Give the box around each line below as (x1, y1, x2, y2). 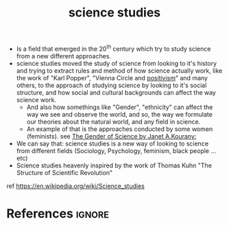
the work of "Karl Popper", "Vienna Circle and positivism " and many (16, 73, 208, 82)
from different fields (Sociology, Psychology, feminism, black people (16, 146, 210, 155)
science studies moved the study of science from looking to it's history (16, 59, 217, 67)
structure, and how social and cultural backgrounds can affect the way (16, 88, 217, 97)
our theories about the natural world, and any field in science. (26, 117, 201, 126)
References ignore (6, 206, 109, 222)
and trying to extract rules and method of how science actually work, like (16, 67, 223, 75)
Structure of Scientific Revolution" (16, 168, 113, 176)
